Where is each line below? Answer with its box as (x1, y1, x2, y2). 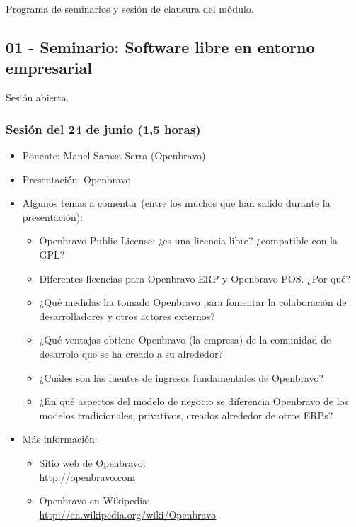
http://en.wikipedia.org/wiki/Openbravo (39, 506, 217, 521)
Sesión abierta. (6, 90, 69, 105)
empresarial (6, 57, 92, 79)
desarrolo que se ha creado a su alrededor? (39, 346, 223, 361)
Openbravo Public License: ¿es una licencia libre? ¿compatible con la (39, 233, 338, 248)
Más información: (22, 431, 98, 446)
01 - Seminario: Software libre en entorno (6, 35, 315, 57)
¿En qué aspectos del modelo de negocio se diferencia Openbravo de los (39, 394, 349, 409)
